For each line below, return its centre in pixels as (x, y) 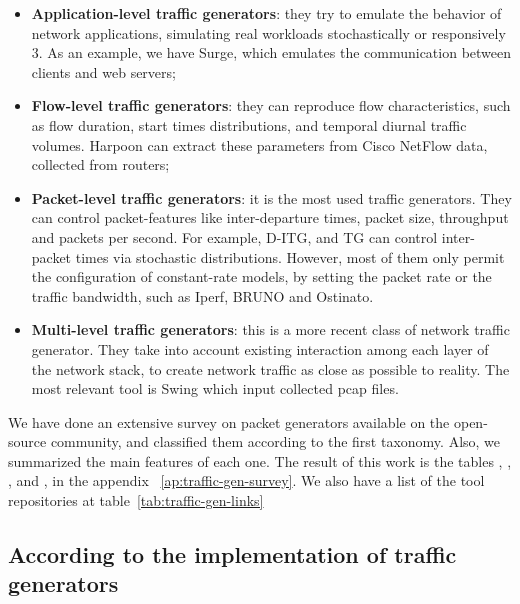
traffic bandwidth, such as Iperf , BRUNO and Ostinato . (202, 295)
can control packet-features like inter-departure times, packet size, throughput (270, 217)
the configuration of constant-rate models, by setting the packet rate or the (261, 276)
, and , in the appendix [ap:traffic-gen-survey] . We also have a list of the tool (246, 480)
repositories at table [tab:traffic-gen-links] (136, 500)
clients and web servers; (103, 71)
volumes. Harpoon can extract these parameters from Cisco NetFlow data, (259, 144)
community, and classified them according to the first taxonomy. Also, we (275, 441)
